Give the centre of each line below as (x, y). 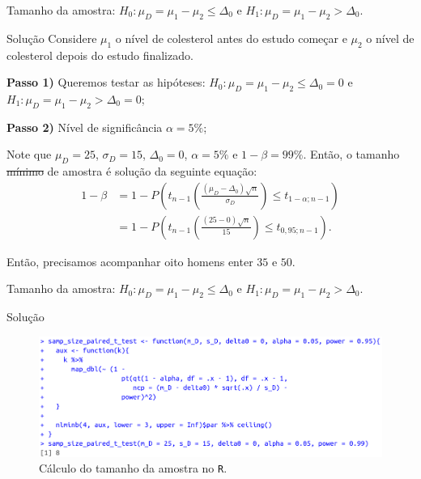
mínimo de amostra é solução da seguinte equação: (132, 171)
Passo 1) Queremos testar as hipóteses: (106, 82)
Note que (29, 154)
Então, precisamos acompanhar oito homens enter (130, 261)
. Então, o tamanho (351, 154)
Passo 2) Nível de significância (85, 127)
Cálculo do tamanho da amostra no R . (133, 468)
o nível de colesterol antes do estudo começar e (231, 38)
